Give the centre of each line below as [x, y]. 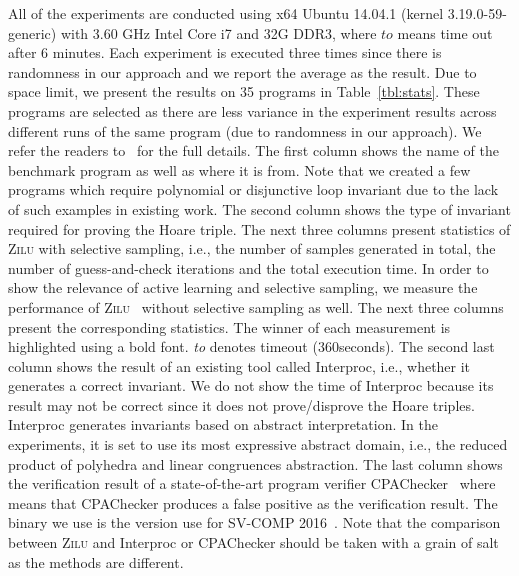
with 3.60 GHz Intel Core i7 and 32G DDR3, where [218, 32]
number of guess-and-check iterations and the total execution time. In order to [248, 267]
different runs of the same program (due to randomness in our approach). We [245, 130]
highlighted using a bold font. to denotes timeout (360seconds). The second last [251, 346]
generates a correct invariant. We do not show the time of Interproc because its [251, 385]
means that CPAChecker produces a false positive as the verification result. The [253, 502]
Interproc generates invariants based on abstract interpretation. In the [223, 424]
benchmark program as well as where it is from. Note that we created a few [239, 169]
